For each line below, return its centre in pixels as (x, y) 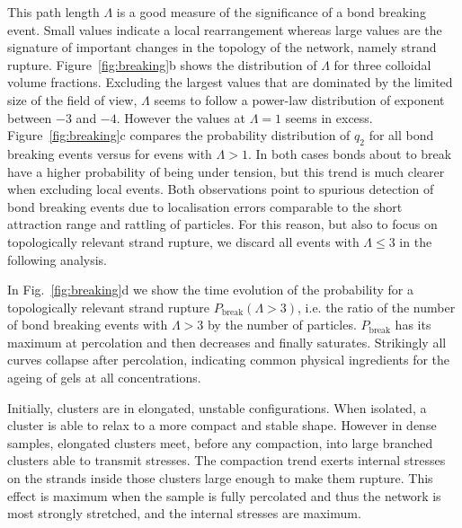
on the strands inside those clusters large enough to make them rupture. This (220, 478)
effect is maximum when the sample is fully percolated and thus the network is (224, 495)
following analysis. (58, 259)
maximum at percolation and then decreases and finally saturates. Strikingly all (227, 342)
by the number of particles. (282, 325)
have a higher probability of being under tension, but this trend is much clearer (226, 171)
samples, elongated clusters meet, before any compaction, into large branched (220, 442)
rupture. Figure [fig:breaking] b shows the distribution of (162, 64)
